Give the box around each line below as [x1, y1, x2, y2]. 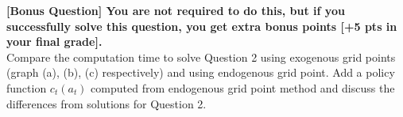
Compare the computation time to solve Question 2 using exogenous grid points [6, 48, 396, 65]
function [6, 79, 47, 96]
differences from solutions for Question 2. [6, 95, 207, 111]
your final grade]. [6, 33, 103, 50]
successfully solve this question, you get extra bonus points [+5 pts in [6, 17, 397, 34]
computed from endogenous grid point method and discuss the [91, 79, 395, 96]
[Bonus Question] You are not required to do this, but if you [6, 2, 345, 18]
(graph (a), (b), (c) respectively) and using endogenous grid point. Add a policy [6, 64, 395, 81]
